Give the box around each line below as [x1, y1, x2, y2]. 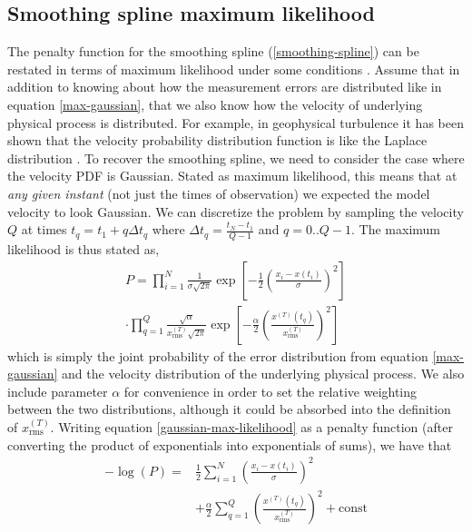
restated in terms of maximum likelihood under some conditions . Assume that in [7, 59, 460, 78]
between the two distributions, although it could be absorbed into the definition [7, 399, 451, 419]
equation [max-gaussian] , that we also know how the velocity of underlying [7, 94, 423, 113]
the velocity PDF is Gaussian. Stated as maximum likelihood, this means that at [7, 166, 457, 185]
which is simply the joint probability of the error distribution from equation [7, 346, 428, 365]
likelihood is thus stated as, [7, 239, 160, 258]
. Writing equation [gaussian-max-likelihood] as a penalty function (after [50, 418, 453, 436]
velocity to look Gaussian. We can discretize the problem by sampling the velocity [7, 202, 464, 221]
